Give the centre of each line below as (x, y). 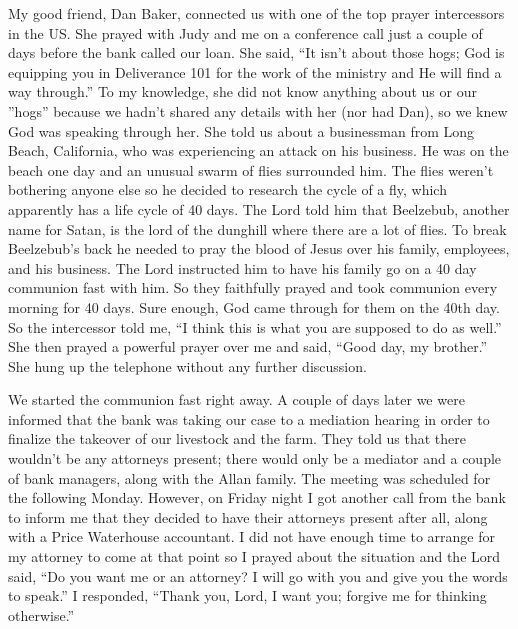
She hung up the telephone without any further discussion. (187, 365)
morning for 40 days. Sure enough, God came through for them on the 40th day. (254, 306)
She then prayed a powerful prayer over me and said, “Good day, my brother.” (248, 346)
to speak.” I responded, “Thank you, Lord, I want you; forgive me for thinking (247, 595)
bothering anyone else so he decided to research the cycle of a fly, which (227, 189)
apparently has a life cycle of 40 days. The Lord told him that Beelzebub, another (259, 208)
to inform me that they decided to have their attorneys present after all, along (248, 516)
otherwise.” (41, 614)
